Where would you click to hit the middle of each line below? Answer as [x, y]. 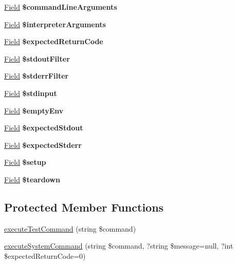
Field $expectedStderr [43, 145]
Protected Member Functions [84, 207]
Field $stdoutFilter [37, 58]
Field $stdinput [31, 93]
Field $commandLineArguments [61, 7]
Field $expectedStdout [44, 128]
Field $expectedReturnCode [54, 41]
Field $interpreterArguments [55, 24]
